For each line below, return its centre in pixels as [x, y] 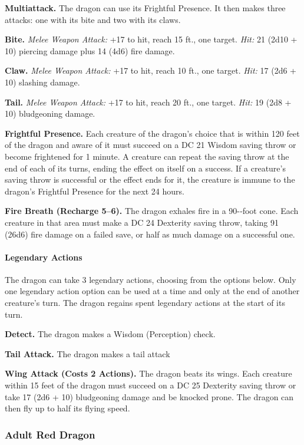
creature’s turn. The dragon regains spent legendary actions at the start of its [145, 303]
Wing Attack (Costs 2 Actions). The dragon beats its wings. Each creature [148, 373]
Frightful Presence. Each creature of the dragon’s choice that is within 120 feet [152, 133]
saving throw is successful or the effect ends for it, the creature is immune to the [150, 179]
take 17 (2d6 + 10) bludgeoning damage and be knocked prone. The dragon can [149, 396]
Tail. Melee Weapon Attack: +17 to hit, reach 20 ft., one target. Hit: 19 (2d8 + [148, 102]
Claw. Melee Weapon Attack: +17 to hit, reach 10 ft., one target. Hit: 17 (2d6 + [151, 70]
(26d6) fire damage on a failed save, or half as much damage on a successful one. [150, 234]
